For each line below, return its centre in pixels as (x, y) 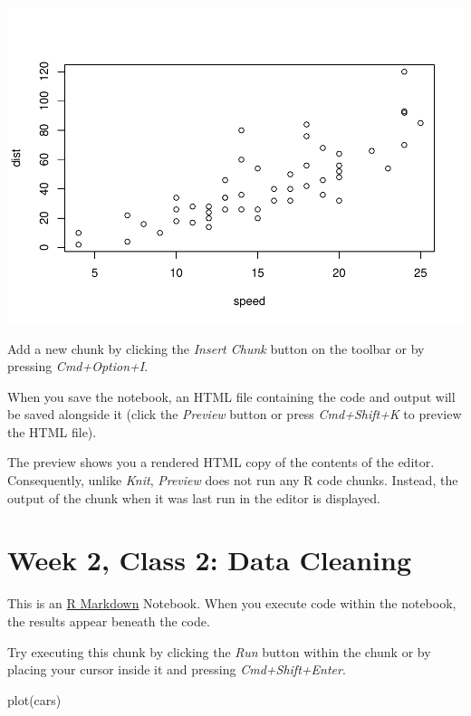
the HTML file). (52, 431)
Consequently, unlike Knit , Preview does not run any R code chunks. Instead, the (233, 480)
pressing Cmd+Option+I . (78, 366)
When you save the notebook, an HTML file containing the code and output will (231, 396)
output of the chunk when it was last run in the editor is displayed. (194, 497)
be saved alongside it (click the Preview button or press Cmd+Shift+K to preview (235, 414)
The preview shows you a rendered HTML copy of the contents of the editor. (221, 462)
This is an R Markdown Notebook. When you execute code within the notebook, (232, 603)
